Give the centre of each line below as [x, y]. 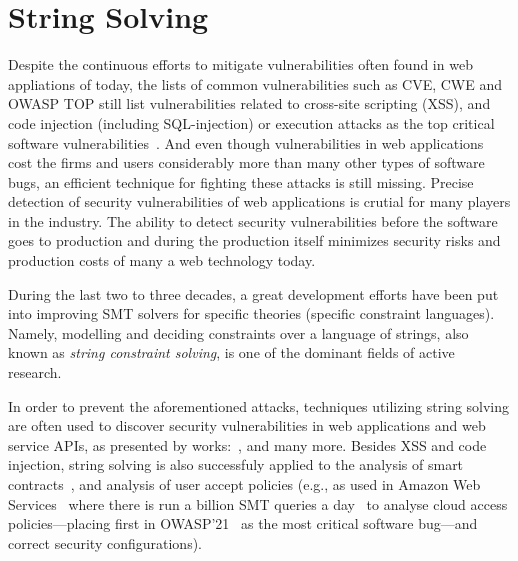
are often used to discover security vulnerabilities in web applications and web [247, 425]
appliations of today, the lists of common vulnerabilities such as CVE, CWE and [255, 83]
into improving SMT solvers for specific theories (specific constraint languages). [251, 313]
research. [35, 372]
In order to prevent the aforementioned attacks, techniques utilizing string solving [259, 405]
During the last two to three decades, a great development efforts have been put [253, 293]
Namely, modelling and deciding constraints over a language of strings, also [238, 332]
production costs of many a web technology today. [162, 260]
